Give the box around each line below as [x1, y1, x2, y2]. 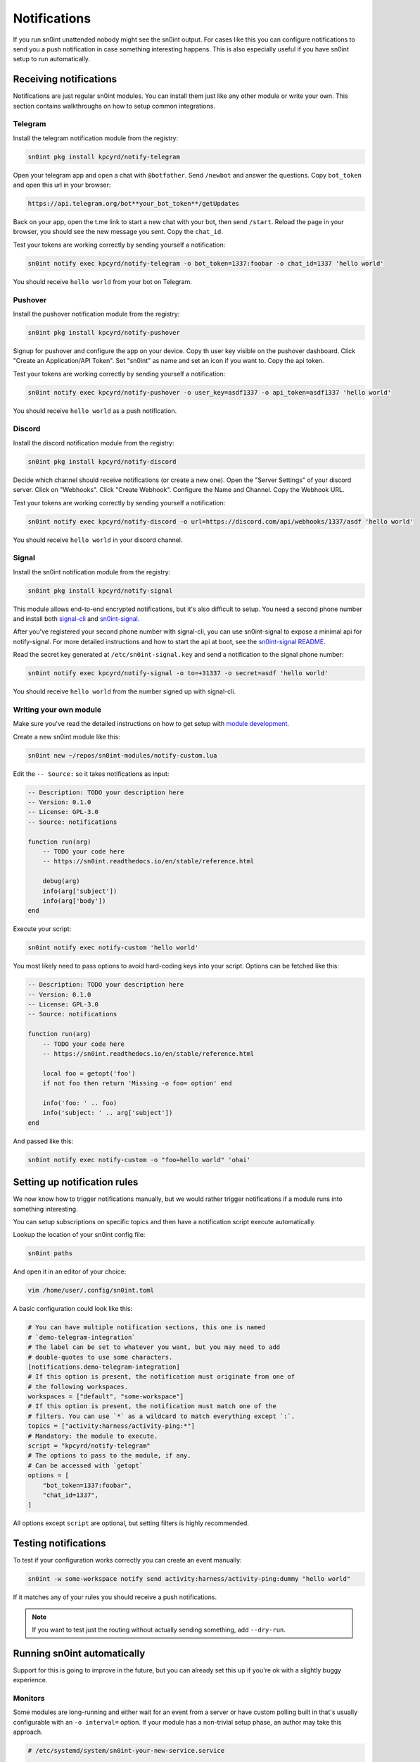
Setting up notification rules [13, 1176, 139, 1188]
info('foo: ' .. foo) [42, 1099, 117, 1107]
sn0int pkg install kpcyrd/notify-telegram [27, 152, 181, 161]
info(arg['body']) [42, 897, 106, 905]
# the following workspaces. [27, 1382, 129, 1391]
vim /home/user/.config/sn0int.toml [27, 1286, 155, 1295]
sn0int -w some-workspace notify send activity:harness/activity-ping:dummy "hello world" [27, 1575, 351, 1583]
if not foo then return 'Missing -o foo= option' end [42, 1079, 232, 1088]
